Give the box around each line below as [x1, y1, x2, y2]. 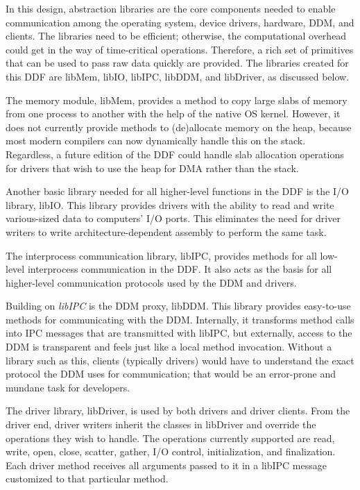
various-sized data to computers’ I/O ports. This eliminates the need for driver [6, 211, 341, 226]
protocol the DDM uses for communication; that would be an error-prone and [6, 366, 336, 381]
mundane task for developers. [6, 380, 130, 394]
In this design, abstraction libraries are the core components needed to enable [6, 1, 336, 15]
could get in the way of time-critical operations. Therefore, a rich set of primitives [6, 42, 354, 56]
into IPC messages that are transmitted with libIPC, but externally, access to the [6, 326, 352, 340]
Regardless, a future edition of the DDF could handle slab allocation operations [6, 146, 344, 161]
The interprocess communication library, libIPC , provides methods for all [6, 248, 317, 262]
